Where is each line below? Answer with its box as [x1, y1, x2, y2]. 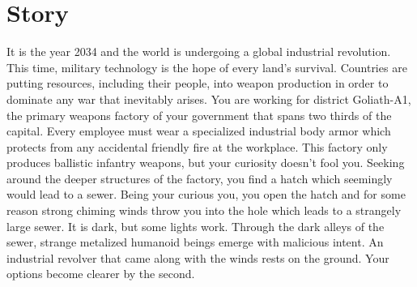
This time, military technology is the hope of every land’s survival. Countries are [6, 58, 407, 75]
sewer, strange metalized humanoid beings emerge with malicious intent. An [6, 233, 384, 251]
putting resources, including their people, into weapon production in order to [6, 75, 389, 92]
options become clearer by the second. [6, 265, 195, 282]
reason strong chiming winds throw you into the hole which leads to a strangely [6, 202, 402, 219]
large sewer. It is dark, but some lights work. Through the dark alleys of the [6, 217, 385, 234]
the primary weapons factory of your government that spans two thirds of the [6, 106, 392, 123]
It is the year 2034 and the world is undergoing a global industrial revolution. [6, 43, 391, 60]
